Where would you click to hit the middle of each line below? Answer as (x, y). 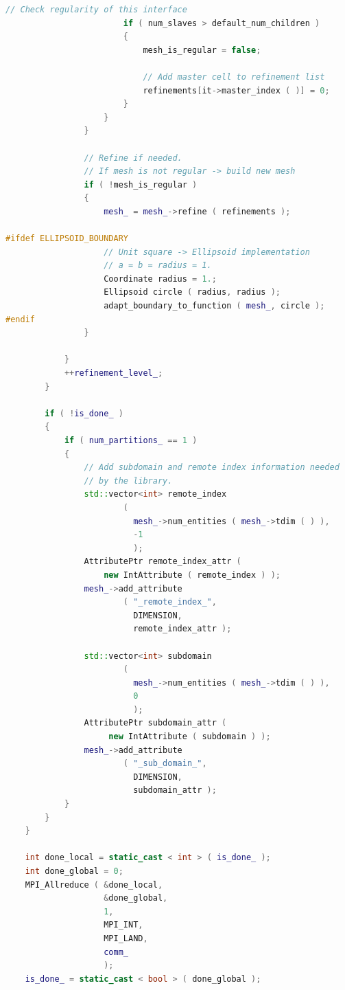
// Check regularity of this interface (96, 10)
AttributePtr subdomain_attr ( (155, 723)
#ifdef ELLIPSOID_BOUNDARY (67, 239)
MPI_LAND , (126, 938)
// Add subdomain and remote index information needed (212, 468)
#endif (20, 319)
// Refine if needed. (133, 158)
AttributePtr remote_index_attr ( (163, 562)
